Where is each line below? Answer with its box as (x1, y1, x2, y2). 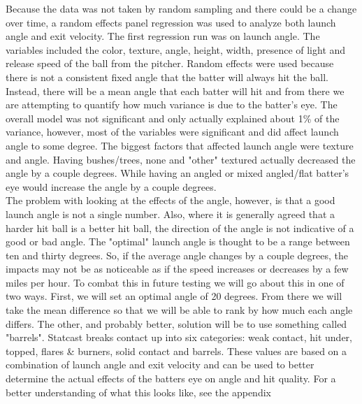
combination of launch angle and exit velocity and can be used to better (6, 357, 314, 372)
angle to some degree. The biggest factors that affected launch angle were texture (6, 138, 354, 152)
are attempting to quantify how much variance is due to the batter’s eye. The (6, 97, 338, 112)
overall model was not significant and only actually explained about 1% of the (6, 110, 340, 125)
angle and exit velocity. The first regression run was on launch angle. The (6, 29, 320, 43)
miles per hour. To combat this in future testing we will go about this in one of (6, 275, 345, 289)
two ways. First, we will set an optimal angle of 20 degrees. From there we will (6, 289, 342, 303)
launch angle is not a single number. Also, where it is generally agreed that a (6, 206, 335, 221)
